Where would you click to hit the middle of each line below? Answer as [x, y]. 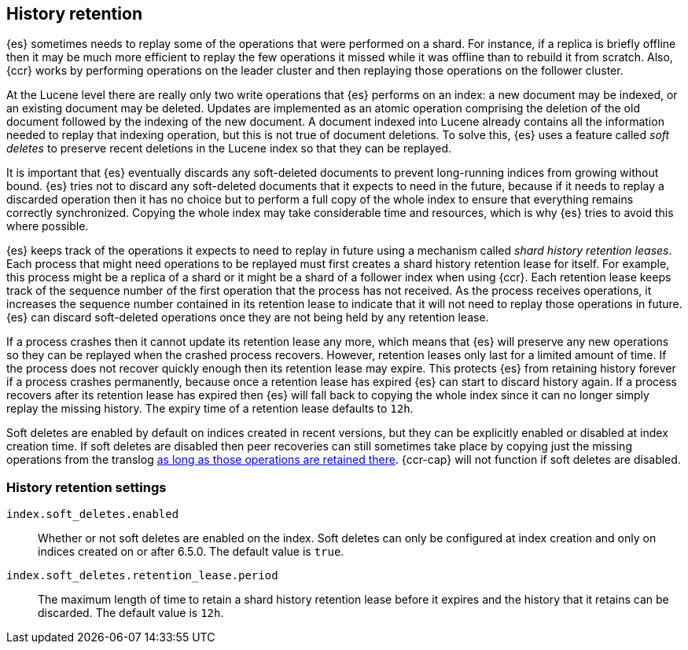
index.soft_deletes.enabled [93, 514]
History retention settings [86, 487]
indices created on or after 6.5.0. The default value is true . [191, 552]
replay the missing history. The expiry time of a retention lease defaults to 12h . [210, 409]
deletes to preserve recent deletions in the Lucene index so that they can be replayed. [229, 149]
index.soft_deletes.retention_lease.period [142, 576]
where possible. [48, 226]
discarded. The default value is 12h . [131, 613]
